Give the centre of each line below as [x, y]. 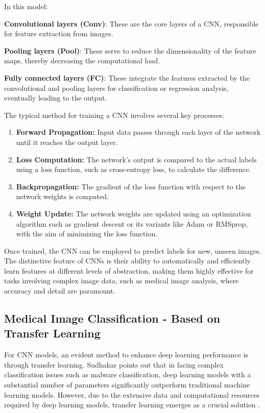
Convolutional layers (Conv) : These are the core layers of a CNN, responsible [131, 23]
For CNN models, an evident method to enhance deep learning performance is [126, 355]
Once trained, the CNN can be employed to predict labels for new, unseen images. [133, 250]
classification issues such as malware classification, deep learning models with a [128, 374]
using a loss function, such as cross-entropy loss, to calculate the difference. [134, 169]
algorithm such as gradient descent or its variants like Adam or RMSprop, [132, 223]
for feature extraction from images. [59, 33]
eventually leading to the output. [56, 98]
